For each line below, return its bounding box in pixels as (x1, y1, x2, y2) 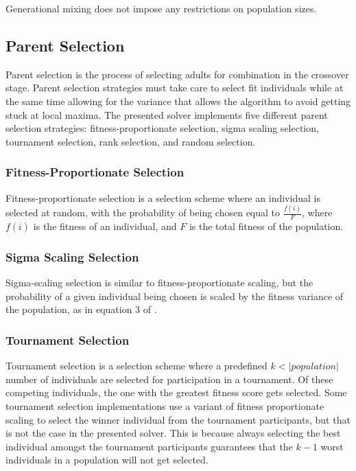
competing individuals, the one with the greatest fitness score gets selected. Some (5, 385, 347, 400)
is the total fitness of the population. (189, 219, 344, 233)
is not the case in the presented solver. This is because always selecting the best (5, 426, 341, 440)
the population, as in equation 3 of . (5, 302, 157, 317)
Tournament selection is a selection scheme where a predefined (5, 358, 268, 373)
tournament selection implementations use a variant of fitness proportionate (5, 398, 324, 413)
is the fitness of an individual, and (33, 219, 177, 233)
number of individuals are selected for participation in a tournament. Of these (5, 371, 333, 386)
